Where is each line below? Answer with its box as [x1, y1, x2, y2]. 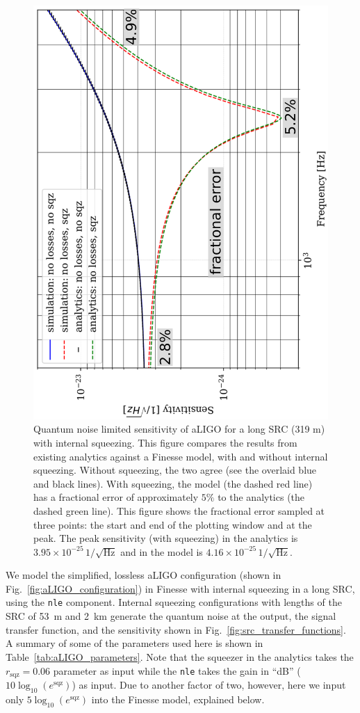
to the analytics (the [218, 490, 305, 504]
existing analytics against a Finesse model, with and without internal [33, 449, 328, 463]
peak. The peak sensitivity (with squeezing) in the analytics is [33, 531, 298, 545]
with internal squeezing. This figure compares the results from [33, 435, 297, 449]
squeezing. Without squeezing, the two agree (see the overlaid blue [33, 463, 317, 477]
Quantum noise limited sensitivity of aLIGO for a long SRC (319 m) [33, 422, 325, 436]
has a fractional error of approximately [33, 490, 199, 504]
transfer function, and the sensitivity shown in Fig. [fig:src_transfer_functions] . [6, 622, 346, 636]
